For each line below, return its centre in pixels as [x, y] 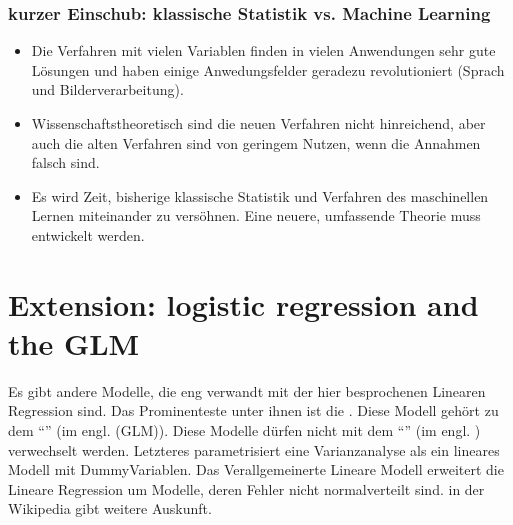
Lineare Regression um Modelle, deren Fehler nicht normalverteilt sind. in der [246, 488]
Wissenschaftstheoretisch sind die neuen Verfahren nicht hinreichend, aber [258, 123]
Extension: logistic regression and [243, 303]
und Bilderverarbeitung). [107, 89]
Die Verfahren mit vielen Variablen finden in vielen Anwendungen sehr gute [263, 50]
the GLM [74, 342]
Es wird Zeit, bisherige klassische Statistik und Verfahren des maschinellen [260, 195]
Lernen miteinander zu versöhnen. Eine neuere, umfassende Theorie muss [256, 215]
